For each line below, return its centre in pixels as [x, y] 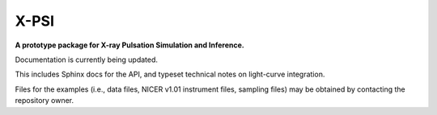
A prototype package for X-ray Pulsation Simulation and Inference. [129, 45]
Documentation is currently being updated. [86, 60]
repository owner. [45, 101]
